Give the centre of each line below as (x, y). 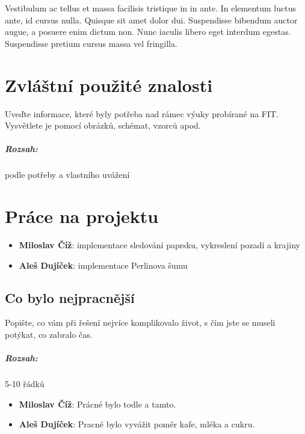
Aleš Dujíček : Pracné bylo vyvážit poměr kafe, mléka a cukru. (137, 424)
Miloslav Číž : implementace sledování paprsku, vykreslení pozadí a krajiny (159, 244)
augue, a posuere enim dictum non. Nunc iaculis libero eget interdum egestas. (148, 32)
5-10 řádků (25, 384)
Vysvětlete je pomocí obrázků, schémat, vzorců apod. (103, 125)
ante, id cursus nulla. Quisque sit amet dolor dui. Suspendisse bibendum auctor (151, 20)
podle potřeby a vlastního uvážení (67, 175)
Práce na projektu (82, 216)
